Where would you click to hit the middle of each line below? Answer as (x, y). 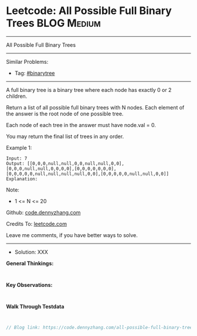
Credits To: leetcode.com (37, 224)
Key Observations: (29, 284)
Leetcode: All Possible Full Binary (89, 11)
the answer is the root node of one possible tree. (65, 114)
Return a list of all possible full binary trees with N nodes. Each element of (95, 107)
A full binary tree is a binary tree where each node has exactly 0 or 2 (89, 90)
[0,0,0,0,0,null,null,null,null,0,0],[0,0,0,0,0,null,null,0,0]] (87, 174)
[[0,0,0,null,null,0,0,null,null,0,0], (76, 163)
